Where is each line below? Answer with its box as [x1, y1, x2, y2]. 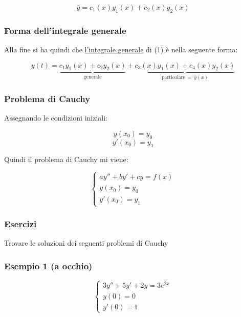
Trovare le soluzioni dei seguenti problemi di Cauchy [4, 237, 168, 248]
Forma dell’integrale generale [4, 24, 126, 36]
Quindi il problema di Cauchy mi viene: [4, 154, 128, 165]
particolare [162, 75, 185, 81]
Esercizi [4, 217, 37, 230]
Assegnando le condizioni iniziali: [4, 112, 108, 123]
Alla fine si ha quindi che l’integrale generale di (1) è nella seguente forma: [4, 44, 238, 55]
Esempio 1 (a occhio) [4, 259, 93, 272]
